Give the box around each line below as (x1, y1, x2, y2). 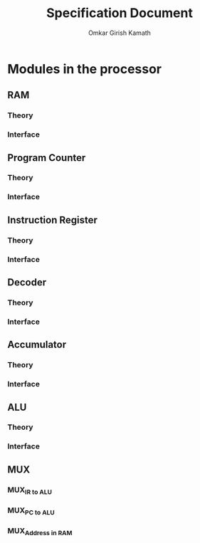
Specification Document (46, 5, 194, 21)
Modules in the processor (7, 60, 162, 77)
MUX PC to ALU (7, 505, 55, 517)
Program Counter (7, 152, 86, 164)
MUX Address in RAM (7, 526, 73, 537)
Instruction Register (7, 213, 98, 226)
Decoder (7, 276, 47, 289)
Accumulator (7, 339, 67, 351)
